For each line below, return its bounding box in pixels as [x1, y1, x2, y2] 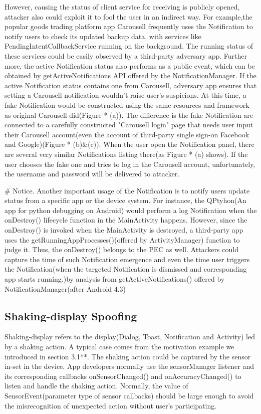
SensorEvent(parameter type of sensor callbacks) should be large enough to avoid [5, 390, 254, 400]
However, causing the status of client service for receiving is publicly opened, [5, 2, 240, 12]
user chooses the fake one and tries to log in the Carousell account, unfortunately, [5, 158, 255, 169]
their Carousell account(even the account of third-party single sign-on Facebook [5, 129, 249, 139]
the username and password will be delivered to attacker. [5, 168, 180, 179]
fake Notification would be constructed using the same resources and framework [5, 99, 249, 110]
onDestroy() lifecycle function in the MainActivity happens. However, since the [5, 215, 247, 225]
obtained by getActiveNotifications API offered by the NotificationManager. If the [5, 70, 256, 81]
